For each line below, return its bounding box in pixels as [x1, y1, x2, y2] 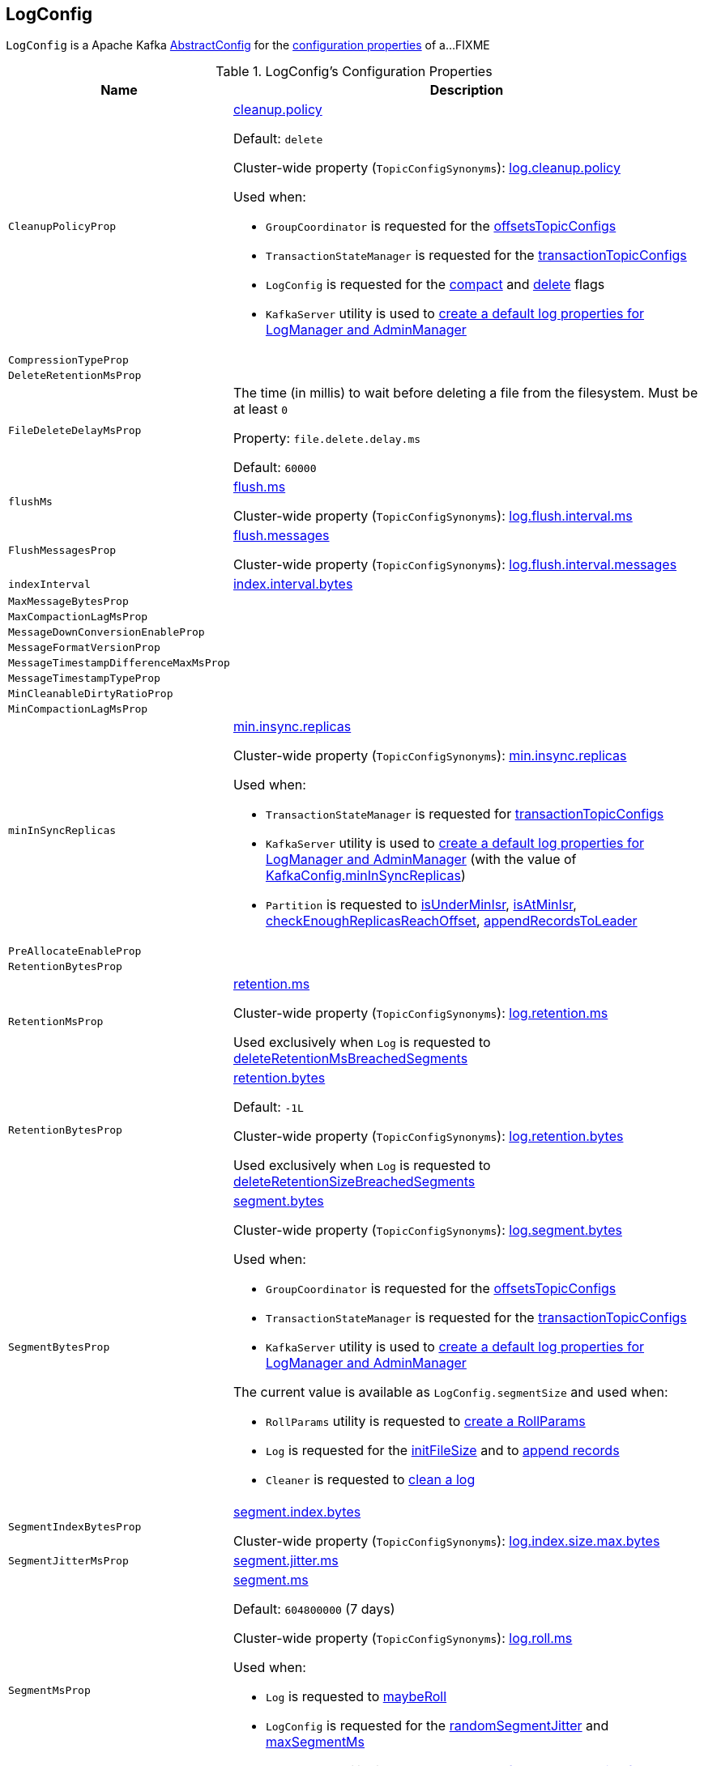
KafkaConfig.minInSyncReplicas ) [265, 867, 466, 884]
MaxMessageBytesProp [8, 595, 129, 608]
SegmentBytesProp [8, 1340, 110, 1353]
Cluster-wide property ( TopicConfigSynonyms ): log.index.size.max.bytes [233, 1533, 660, 1550]
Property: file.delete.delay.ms [233, 430, 421, 447]
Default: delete [233, 130, 323, 147]
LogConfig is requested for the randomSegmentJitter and [265, 1717, 609, 1734]
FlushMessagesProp [8, 543, 117, 556]
